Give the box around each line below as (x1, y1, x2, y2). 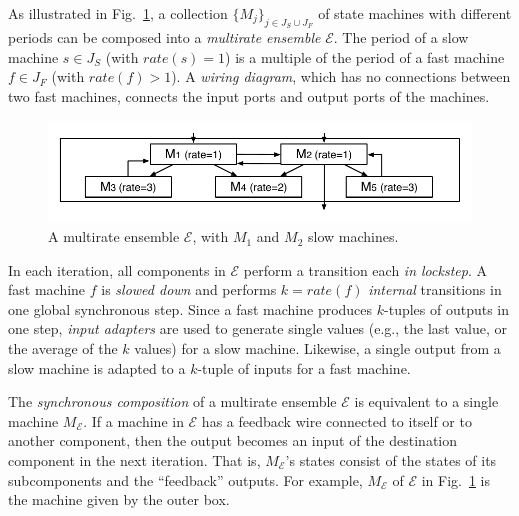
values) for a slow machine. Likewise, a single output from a (134, 338, 501, 359)
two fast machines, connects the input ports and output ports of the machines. (8, 85, 490, 106)
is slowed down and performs (101, 279, 277, 300)
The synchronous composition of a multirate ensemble (8, 391, 337, 412)
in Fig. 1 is (421, 469, 491, 490)
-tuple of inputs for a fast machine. (197, 357, 411, 378)
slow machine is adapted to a (8, 357, 186, 378)
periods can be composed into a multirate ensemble (8, 27, 321, 48)
